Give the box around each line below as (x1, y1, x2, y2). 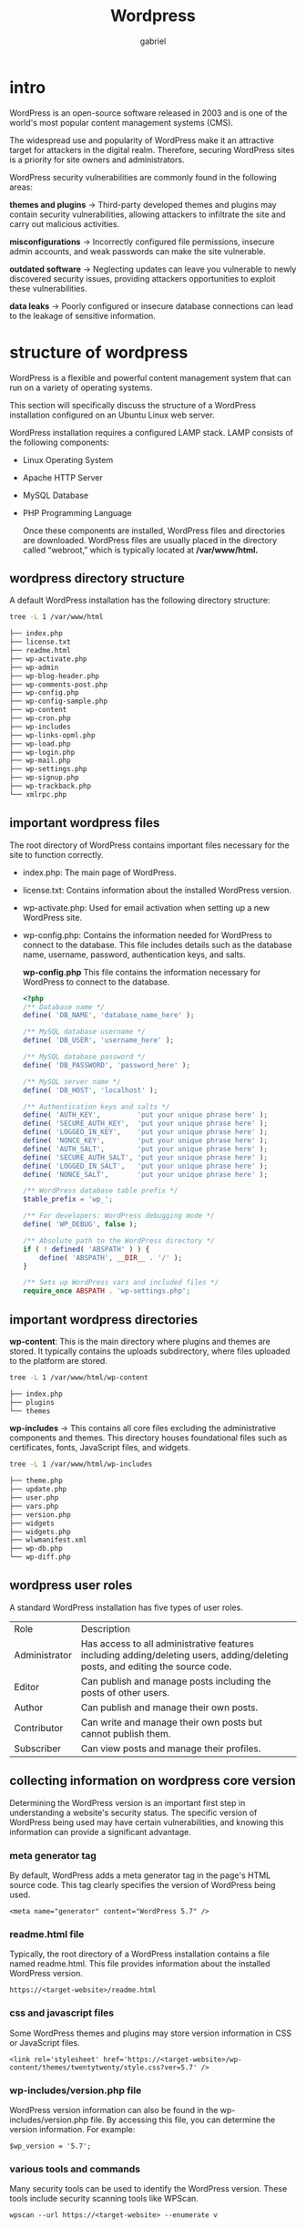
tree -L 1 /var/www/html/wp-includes (9, 1460, 153, 1469)
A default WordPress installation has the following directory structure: (9, 594, 270, 606)
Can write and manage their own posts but (80, 1716, 262, 1729)
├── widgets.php (9, 1527, 71, 1536)
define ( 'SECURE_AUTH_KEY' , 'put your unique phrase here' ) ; (22, 1119, 269, 1129)
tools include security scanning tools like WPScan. (9, 2193, 199, 2204)
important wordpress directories (9, 1312, 199, 1327)
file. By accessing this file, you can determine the (90, 2114, 276, 2125)
